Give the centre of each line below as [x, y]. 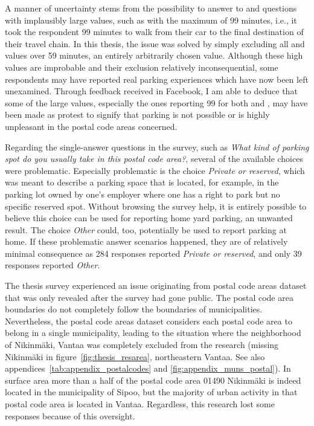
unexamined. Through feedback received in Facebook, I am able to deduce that [151, 91]
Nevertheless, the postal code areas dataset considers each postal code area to [149, 321]
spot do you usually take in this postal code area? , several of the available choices [154, 159]
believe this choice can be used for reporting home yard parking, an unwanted [149, 218]
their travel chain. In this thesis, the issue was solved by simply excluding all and [155, 43]
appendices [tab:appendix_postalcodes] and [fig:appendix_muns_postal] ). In [148, 368]
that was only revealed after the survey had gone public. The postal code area [149, 297]
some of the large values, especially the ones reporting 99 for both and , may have [156, 102]
